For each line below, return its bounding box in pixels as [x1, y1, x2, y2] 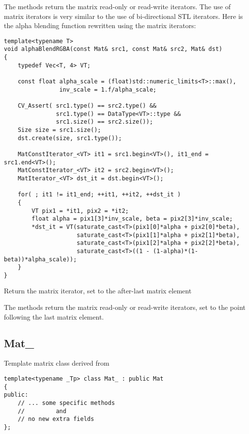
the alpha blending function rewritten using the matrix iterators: [4, 20, 196, 31]
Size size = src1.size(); [17, 127, 101, 133]
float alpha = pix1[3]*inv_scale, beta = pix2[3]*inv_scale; [31, 215, 233, 223]
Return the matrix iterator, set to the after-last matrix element [4, 286, 192, 296]
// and [17, 407, 66, 415]
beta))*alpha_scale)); [4, 256, 77, 263]
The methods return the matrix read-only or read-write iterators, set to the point [4, 302, 246, 312]
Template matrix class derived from [4, 358, 109, 368]
